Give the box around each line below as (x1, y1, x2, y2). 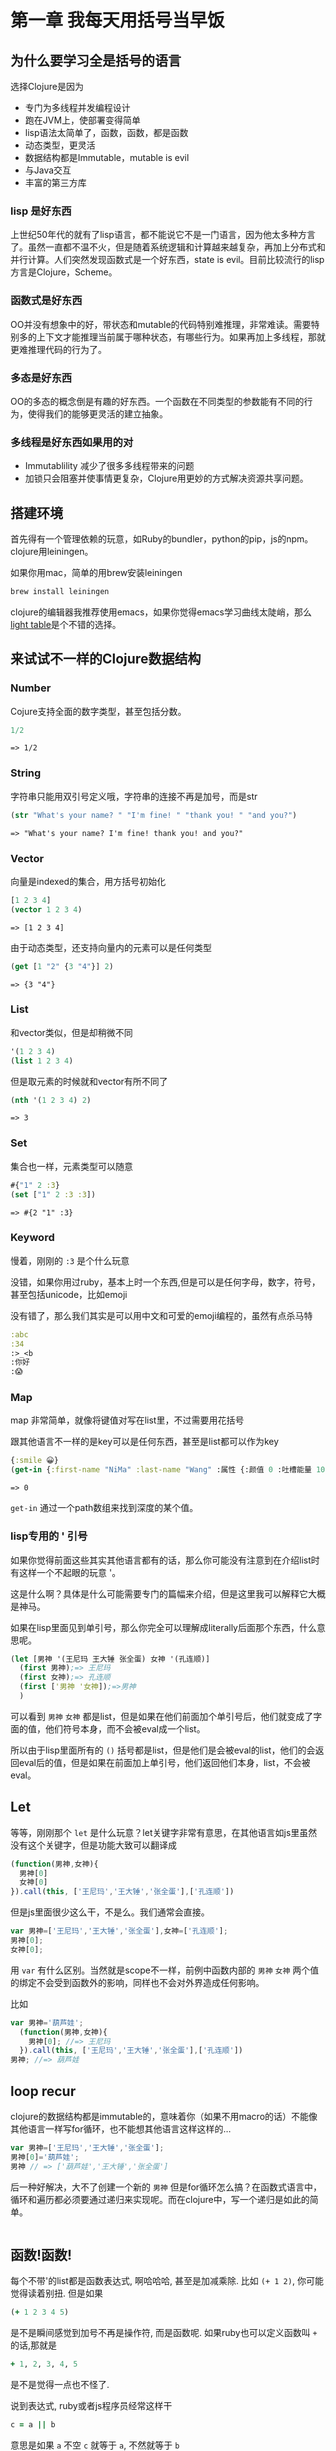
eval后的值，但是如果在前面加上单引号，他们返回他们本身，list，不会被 (18, 1756, 311, 1768)
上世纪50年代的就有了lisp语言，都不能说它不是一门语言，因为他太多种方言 (10, 229, 316, 241)
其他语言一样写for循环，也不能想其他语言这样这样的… (10, 2123, 232, 2135)
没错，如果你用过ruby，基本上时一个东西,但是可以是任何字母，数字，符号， (10, 1276, 321, 1288)
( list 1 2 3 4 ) (10, 1056, 74, 1066)
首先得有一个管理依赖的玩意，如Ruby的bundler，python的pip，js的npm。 (10, 533, 314, 545)
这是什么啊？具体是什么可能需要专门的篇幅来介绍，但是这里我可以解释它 (10, 1587, 308, 1600)
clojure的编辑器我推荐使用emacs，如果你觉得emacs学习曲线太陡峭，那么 (10, 606, 313, 618)
